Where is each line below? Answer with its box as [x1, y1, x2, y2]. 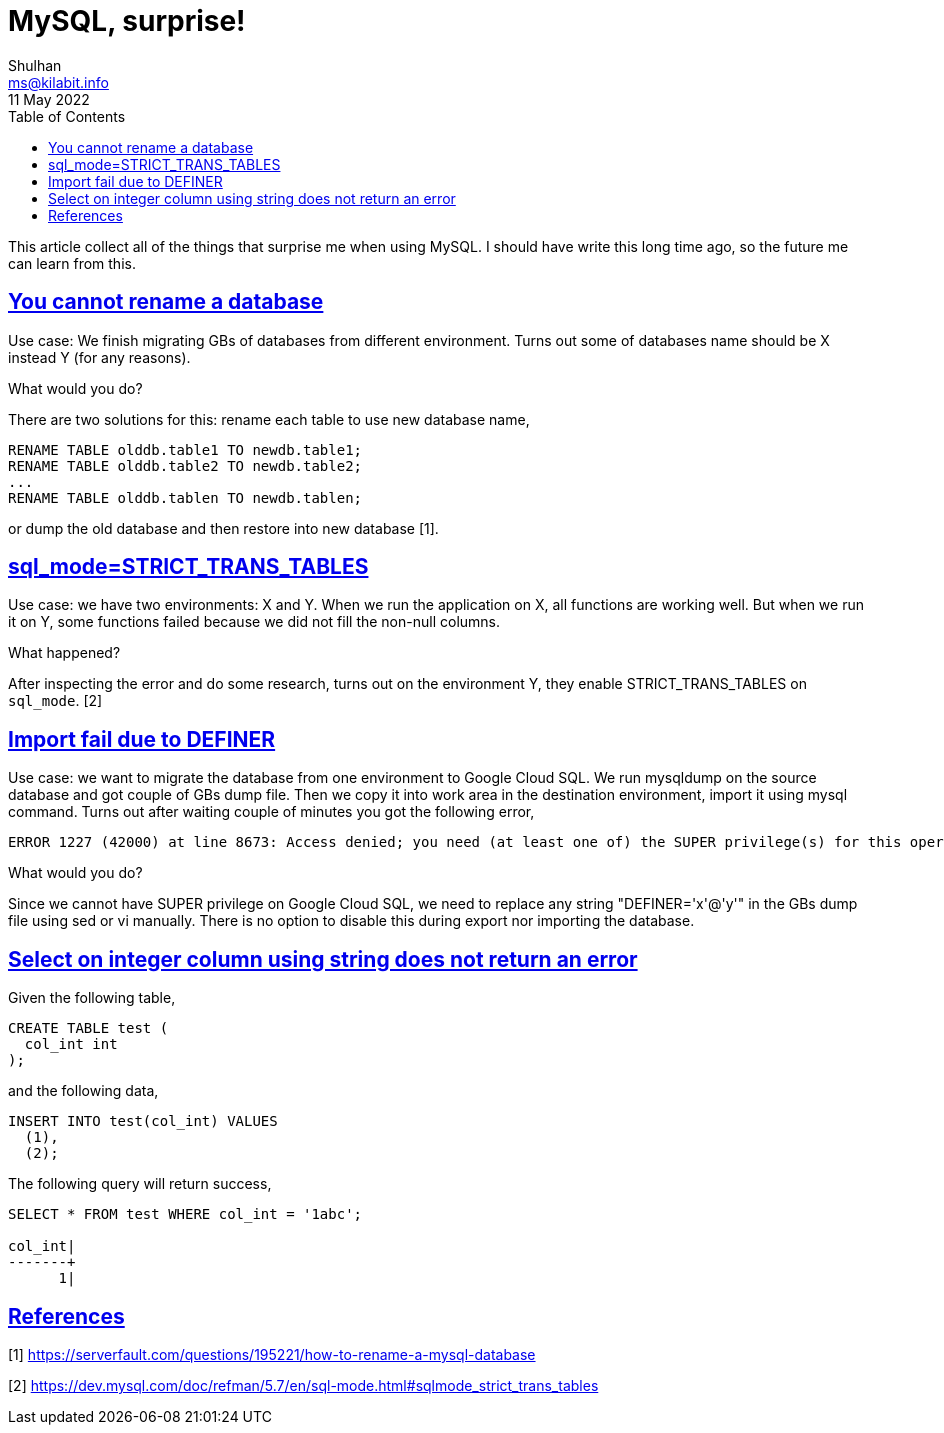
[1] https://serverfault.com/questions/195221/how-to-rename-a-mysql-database [8, 1345, 536, 1363]
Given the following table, [8, 989, 176, 1007]
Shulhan [8, 56, 62, 74]
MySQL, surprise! [8, 4, 246, 38]
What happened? [8, 644, 121, 662]
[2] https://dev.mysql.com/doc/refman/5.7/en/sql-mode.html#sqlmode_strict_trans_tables [8, 1376, 599, 1394]
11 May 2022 [8, 90, 90, 108]
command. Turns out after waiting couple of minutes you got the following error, [8, 803, 535, 821]
